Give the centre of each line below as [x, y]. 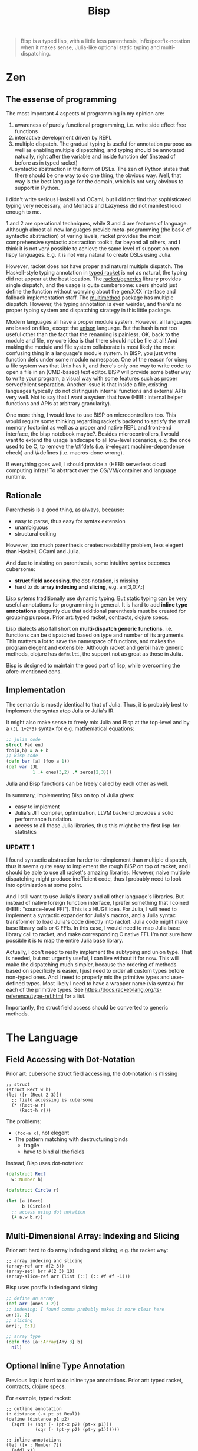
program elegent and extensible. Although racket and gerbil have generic [95, 647]
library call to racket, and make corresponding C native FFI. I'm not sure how [99, 934]
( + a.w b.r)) [27, 1217]
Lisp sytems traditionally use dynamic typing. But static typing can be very [97, 598]
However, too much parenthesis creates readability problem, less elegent [95, 545]
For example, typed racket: [39, 1398]
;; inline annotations [34, 1440]
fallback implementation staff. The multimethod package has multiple [90, 298]
